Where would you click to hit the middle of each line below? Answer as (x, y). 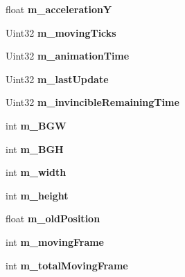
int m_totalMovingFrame (67, 265)
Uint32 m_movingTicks (61, 32)
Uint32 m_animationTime (68, 56)
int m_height (37, 195)
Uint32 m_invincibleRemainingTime (92, 102)
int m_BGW (36, 125)
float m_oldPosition (53, 218)
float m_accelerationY (59, 9)
